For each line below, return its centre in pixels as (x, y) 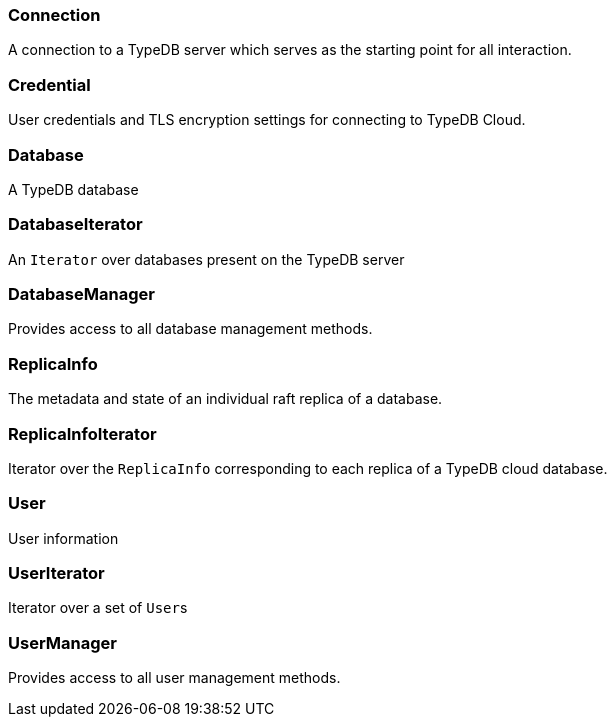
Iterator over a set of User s (98, 608)
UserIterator (56, 573)
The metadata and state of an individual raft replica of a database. (225, 399)
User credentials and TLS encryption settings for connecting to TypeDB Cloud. (267, 120)
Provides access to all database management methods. (190, 329)
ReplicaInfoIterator (82, 433)
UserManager (62, 642)
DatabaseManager (81, 294)
